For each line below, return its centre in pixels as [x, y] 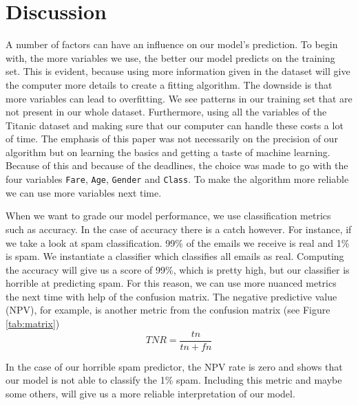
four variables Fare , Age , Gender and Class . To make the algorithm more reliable [177, 179]
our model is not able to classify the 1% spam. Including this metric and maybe [174, 380]
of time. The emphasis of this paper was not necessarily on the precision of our [172, 139]
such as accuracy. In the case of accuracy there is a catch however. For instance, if [179, 229]
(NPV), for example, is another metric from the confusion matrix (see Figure [168, 310]
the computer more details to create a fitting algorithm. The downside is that [169, 84]
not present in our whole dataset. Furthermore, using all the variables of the [166, 112]
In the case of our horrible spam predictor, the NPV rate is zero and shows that [174, 366]
